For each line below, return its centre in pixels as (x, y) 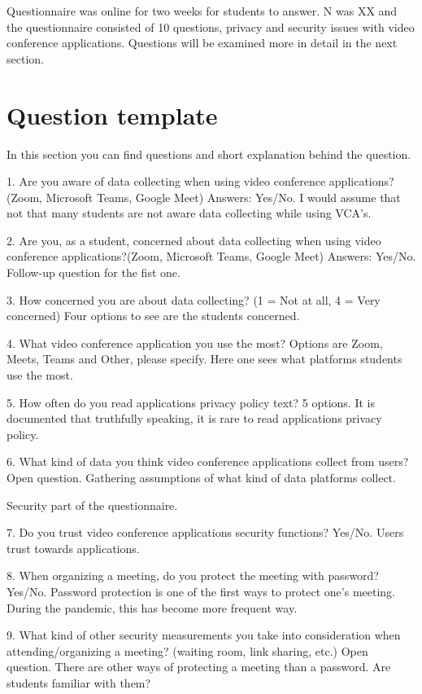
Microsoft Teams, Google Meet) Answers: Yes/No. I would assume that (223, 197)
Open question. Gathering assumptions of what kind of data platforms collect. (201, 477)
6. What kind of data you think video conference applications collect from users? (208, 461)
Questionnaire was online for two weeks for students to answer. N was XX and (202, 11)
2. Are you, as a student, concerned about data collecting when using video (194, 240)
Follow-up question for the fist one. (94, 272)
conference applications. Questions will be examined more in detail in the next (202, 43)
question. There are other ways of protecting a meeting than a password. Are (199, 667)
